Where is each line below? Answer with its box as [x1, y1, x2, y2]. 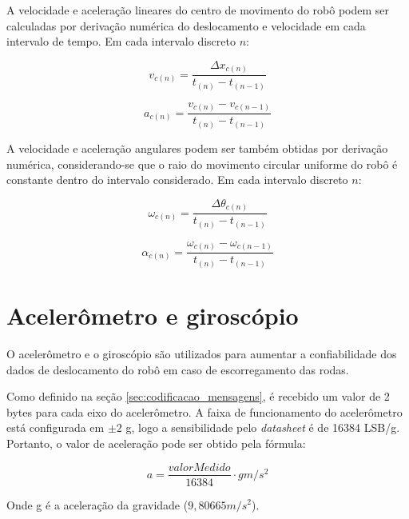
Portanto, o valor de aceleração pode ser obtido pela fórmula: [6, 434, 306, 451]
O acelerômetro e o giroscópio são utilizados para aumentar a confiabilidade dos [6, 345, 397, 361]
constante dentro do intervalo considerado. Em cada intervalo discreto [6, 171, 348, 188]
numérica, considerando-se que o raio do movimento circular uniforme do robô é [6, 155, 398, 172]
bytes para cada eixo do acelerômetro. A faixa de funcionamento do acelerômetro [6, 403, 403, 420]
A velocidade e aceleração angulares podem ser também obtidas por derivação [6, 139, 388, 156]
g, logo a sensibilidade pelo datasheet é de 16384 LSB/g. [125, 419, 400, 436]
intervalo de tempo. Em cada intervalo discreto [6, 33, 236, 50]
